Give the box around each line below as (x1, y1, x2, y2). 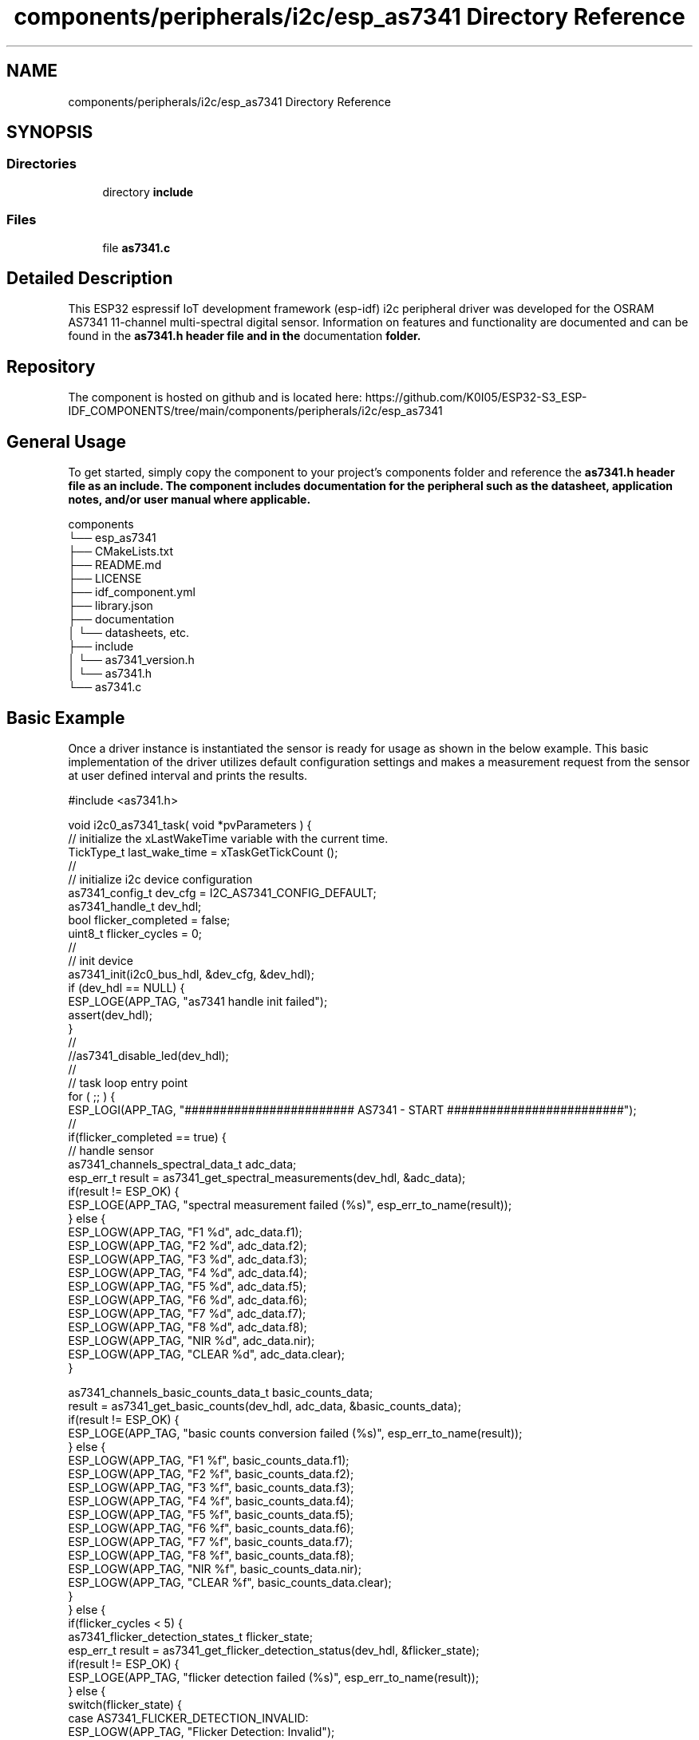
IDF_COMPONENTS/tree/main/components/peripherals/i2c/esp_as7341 (68, 404, 443, 418)
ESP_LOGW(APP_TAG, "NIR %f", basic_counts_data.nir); (68, 1561, 361, 1576)
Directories (6, 156, 77, 172)
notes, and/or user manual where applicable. (68, 492, 311, 507)
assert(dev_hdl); (68, 1007, 152, 1022)
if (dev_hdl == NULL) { (68, 980, 185, 995)
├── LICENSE (68, 571, 142, 586)
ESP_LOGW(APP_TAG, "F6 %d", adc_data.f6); (68, 1292, 307, 1307)
